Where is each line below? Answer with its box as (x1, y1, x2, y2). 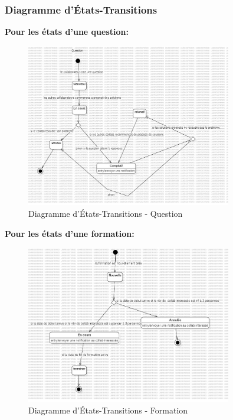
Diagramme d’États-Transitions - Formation (28, 403, 188, 416)
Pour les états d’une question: (5, 25, 129, 38)
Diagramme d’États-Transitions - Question (28, 207, 183, 219)
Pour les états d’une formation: (5, 227, 134, 239)
